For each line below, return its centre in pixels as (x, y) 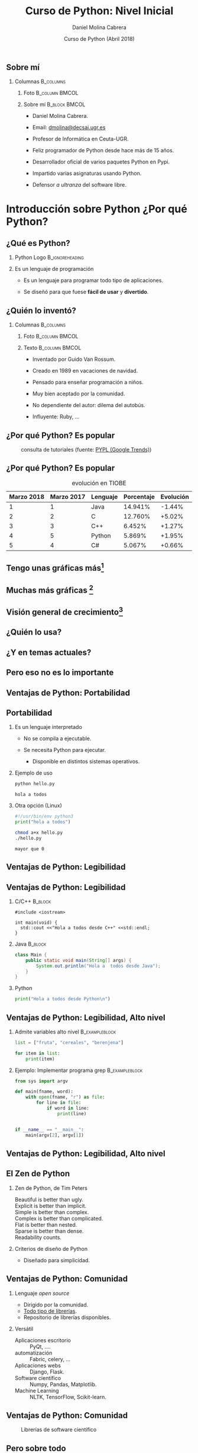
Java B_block (30, 944)
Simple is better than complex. (52, 1212)
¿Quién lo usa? (34, 632)
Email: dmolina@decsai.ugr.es (69, 127)
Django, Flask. (47, 1372)
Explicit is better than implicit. (51, 1206)
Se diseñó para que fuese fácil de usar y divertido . (86, 292)
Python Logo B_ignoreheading (49, 257)
